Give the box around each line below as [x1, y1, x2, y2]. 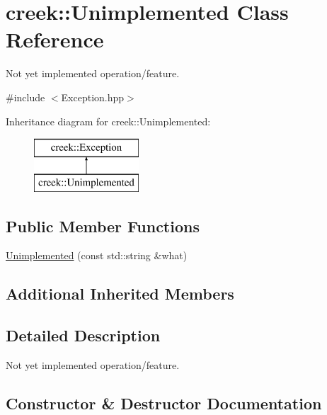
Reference [6, 25, 104, 54]
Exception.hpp [61, 89, 125, 104]
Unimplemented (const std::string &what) [6, 248, 188, 263]
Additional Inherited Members [6, 283, 234, 305]
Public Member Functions [6, 215, 200, 237]
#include [6, 89, 45, 104]
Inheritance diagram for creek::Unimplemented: [6, 113, 211, 128]
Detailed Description [6, 324, 161, 346]
